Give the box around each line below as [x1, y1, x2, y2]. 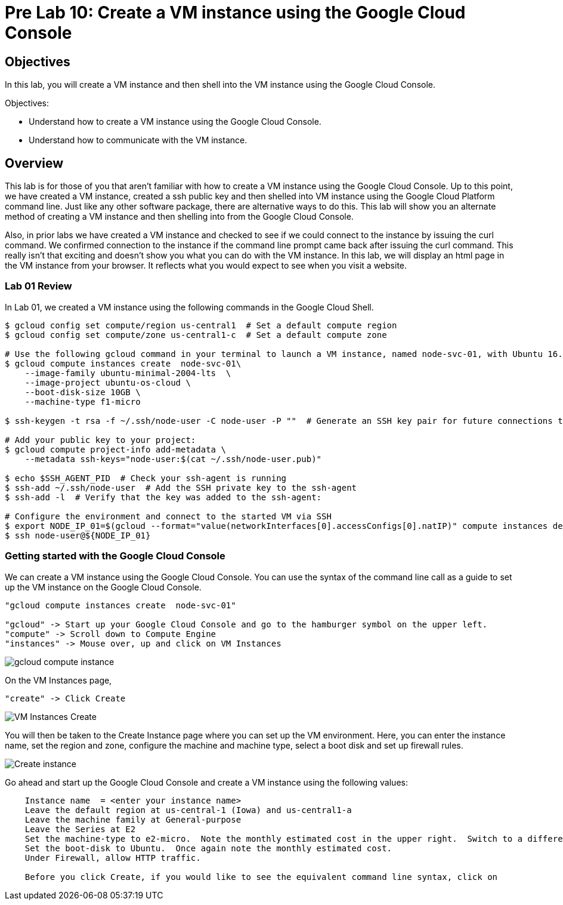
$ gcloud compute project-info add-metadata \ [5, 444, 226, 454]
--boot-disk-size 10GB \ [24, 387, 141, 397]
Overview [5, 155, 64, 171]
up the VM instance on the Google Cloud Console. [5, 581, 202, 592]
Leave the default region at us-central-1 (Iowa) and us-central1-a [24, 805, 352, 815]
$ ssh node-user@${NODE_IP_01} [5, 530, 151, 540]
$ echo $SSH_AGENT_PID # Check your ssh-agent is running [5, 473, 287, 483]
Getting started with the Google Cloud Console [5, 550, 225, 562]
